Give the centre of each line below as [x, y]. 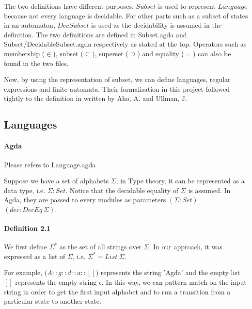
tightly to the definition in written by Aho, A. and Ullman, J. [95, 98]
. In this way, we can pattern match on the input [174, 282]
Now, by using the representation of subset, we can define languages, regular [117, 79]
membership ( [24, 53]
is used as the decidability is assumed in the [156, 25]
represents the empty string [56, 282]
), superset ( [110, 53]
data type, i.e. [25, 190]
